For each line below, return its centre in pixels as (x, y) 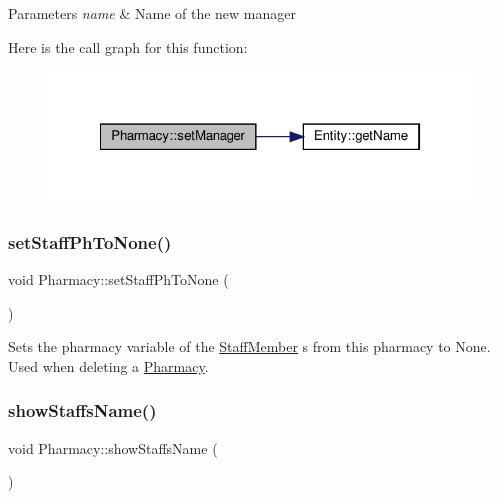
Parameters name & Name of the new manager (152, 13)
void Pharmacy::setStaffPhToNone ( (118, 279)
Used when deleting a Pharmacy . (108, 365)
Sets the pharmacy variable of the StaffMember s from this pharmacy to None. (249, 346)
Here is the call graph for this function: (128, 46)
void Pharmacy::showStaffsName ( (113, 447)
